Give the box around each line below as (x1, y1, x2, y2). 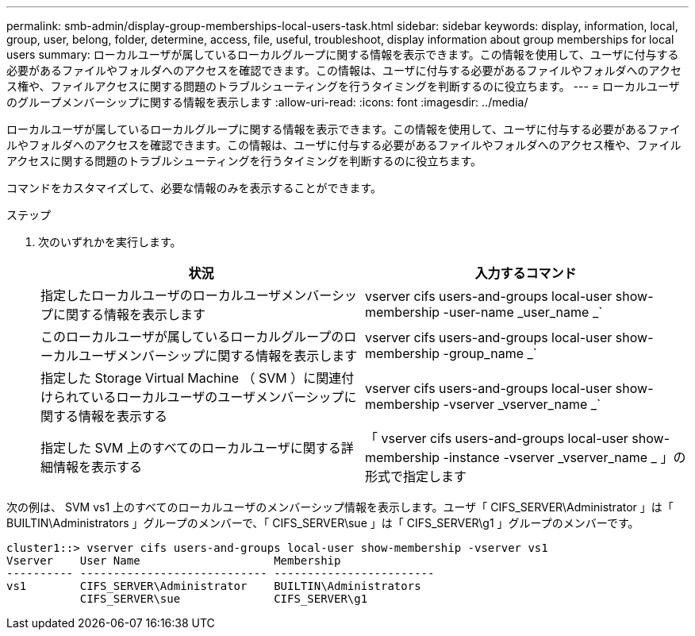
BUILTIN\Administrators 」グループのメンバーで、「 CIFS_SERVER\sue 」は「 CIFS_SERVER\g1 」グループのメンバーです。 (6, 516, 639, 530)
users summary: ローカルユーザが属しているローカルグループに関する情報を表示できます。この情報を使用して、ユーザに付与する (6, 48, 679, 61)
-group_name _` (443, 345, 537, 361)
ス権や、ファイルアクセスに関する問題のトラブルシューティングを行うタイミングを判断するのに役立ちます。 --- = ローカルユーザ (6, 79, 680, 93)
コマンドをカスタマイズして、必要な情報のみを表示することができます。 (6, 181, 382, 195)
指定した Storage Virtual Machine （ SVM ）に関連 (40, 370, 342, 386)
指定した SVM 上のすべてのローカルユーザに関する (40, 440, 341, 456)
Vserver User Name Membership (6, 554, 341, 567)
